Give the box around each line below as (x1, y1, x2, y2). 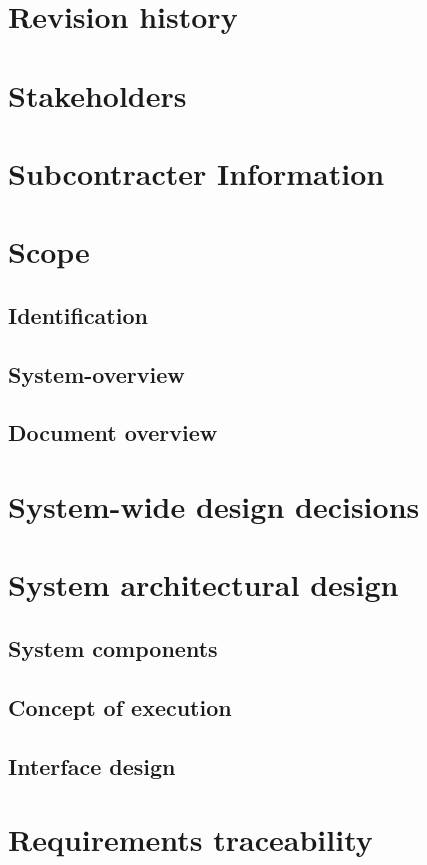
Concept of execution (8, 691, 232, 722)
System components (8, 632, 218, 663)
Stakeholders (8, 74, 187, 115)
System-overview (8, 358, 185, 389)
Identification (8, 299, 148, 330)
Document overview (8, 417, 218, 448)
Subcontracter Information (8, 152, 385, 193)
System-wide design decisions (8, 486, 420, 527)
